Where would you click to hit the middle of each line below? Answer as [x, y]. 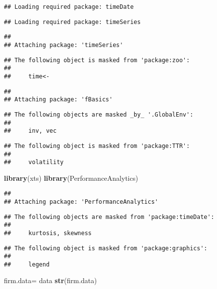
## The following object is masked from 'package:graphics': [106, 248]
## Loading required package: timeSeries [72, 22]
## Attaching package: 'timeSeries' [64, 45]
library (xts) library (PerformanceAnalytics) [71, 178]
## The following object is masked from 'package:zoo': [97, 60]
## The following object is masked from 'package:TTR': [97, 146]
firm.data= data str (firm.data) [50, 280]
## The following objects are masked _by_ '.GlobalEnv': [99, 114]
